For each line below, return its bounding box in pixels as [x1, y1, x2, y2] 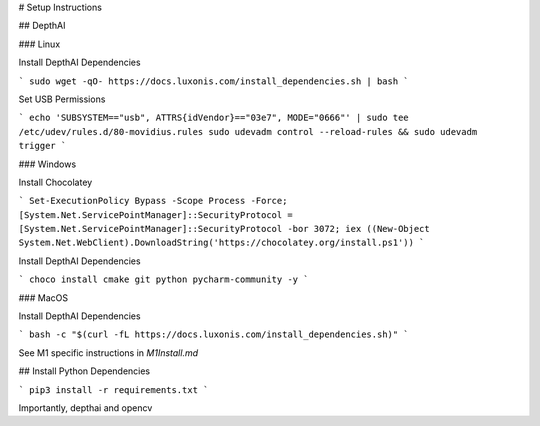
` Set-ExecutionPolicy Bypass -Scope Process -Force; [18, 195, 288, 207]
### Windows [18, 158, 77, 170]
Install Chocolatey [18, 176, 93, 188]
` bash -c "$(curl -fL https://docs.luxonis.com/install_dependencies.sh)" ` [18, 329, 409, 340]
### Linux [18, 38, 61, 50]
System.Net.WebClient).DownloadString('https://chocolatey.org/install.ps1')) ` [18, 237, 425, 249]
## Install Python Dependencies [18, 365, 151, 377]
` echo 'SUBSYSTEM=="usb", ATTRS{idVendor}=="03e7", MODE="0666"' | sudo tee [18, 112, 409, 124]
